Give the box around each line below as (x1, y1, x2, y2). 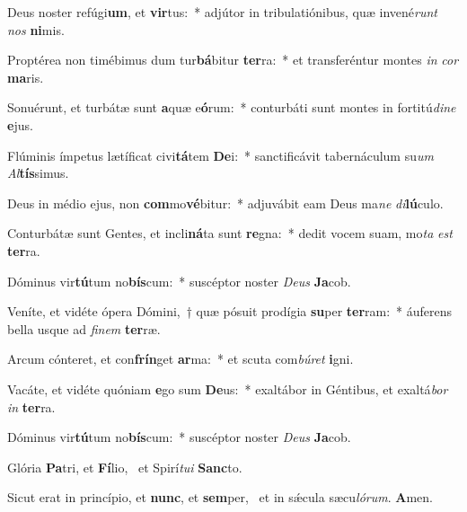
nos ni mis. (7, 20, 65, 39)
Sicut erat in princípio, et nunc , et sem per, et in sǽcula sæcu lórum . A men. (7, 488, 433, 507)
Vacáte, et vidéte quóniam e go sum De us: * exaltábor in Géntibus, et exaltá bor (7, 379, 448, 398)
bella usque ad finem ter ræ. (7, 319, 161, 338)
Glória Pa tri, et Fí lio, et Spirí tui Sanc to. (7, 457, 242, 476)
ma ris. (7, 67, 44, 86)
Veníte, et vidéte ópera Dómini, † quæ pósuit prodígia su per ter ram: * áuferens (7, 302, 453, 321)
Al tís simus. (7, 163, 69, 182)
